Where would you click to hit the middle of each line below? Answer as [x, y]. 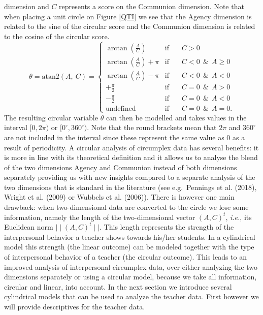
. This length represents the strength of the [167, 227]
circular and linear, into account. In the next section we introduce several [118, 286]
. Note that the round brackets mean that [152, 127]
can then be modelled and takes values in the [176, 117]
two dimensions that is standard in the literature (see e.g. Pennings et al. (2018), [130, 187]
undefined [121, 109]
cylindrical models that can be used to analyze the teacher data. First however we [131, 296]
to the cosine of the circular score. [57, 36]
